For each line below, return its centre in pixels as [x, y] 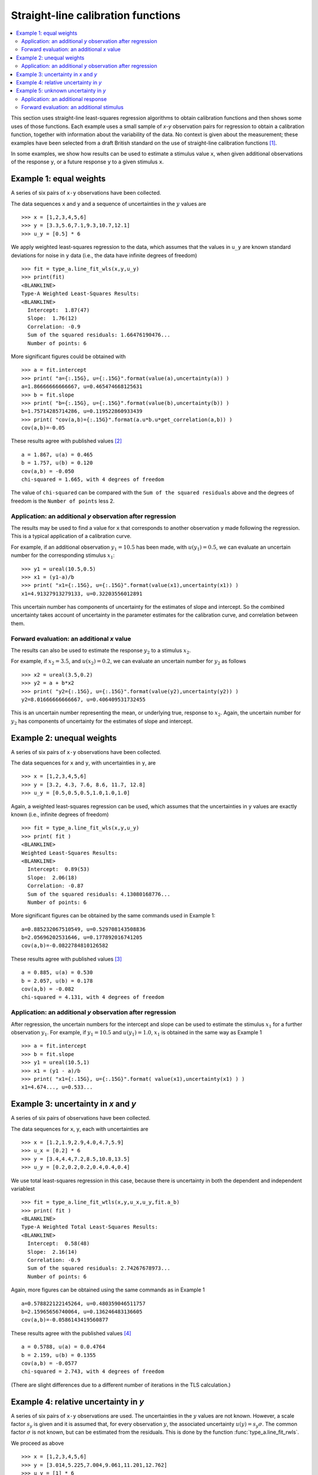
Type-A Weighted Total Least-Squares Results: [90, 1227]
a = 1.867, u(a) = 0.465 [57, 455]
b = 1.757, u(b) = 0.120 [57, 463]
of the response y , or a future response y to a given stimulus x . [87, 162]
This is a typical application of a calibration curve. [71, 536]
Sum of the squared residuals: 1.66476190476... [99, 335]
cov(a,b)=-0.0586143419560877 [65, 1320]
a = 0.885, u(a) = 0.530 [57, 973]
